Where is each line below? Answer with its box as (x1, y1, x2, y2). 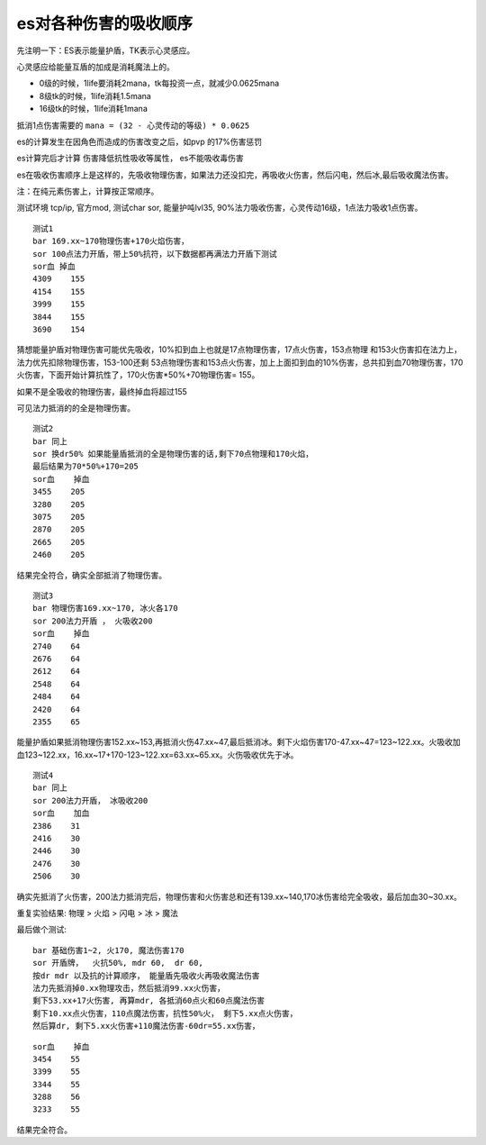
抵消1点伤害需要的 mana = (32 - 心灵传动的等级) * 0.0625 (16, 120, 250, 131)
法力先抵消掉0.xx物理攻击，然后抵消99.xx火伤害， (32, 983, 225, 993)
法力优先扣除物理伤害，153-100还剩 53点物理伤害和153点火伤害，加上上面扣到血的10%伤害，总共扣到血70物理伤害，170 (16, 357, 463, 368)
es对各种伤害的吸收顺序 (16, 14, 193, 33)
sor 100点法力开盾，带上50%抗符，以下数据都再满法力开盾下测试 (32, 249, 278, 259)
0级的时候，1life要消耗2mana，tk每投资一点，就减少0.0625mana (39, 77, 280, 89)
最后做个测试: (16, 924, 67, 935)
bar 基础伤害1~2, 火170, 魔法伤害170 (32, 945, 184, 955)
